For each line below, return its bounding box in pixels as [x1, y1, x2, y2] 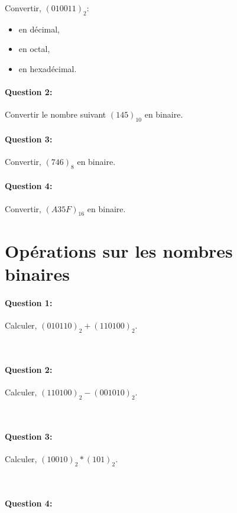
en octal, [18, 43, 50, 55]
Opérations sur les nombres [5, 238, 233, 262]
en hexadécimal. [18, 62, 77, 74]
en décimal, [18, 22, 60, 35]
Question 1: [5, 296, 53, 309]
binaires [5, 261, 70, 285]
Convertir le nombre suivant [5, 108, 106, 121]
